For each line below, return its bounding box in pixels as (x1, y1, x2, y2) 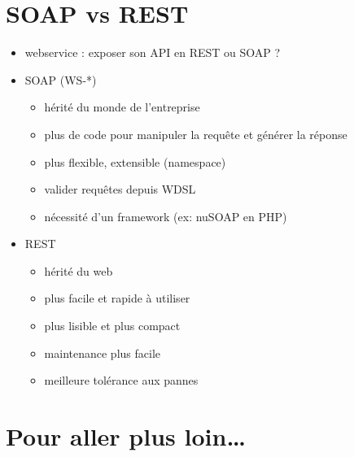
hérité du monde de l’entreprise (44, 98, 200, 115)
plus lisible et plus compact (44, 317, 181, 334)
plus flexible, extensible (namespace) (44, 153, 226, 170)
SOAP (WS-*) (24, 71, 97, 88)
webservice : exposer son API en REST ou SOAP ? (24, 44, 281, 61)
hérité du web (44, 262, 113, 279)
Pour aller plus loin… (6, 420, 246, 453)
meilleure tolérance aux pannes (44, 372, 199, 389)
